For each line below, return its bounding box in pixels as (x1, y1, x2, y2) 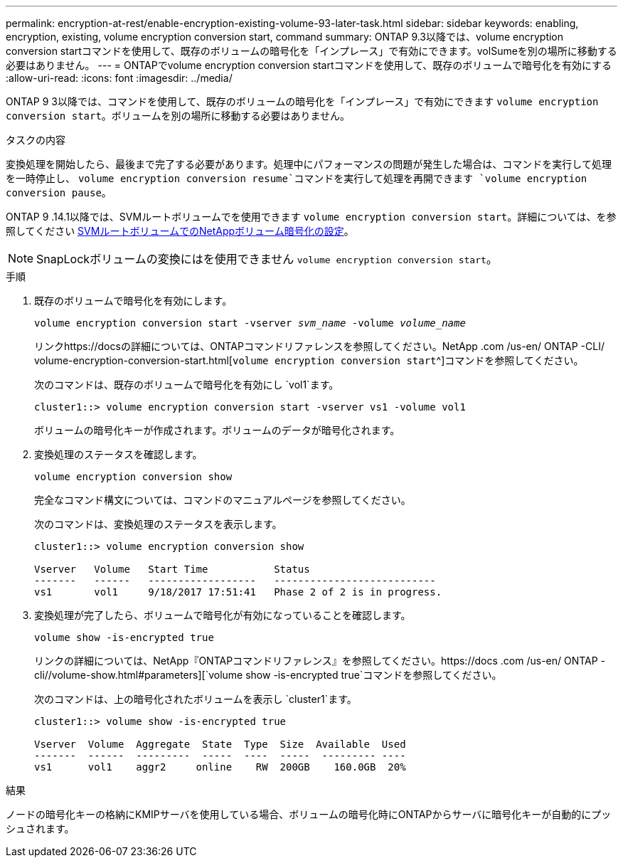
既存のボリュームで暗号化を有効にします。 (34, 295, 233, 307)
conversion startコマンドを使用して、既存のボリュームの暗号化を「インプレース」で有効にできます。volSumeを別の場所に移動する (6, 45, 617, 57)
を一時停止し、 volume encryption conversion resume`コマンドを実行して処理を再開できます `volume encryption (6, 172, 587, 184)
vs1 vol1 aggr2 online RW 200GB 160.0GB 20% (34, 761, 406, 773)
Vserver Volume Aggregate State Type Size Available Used (34, 738, 406, 750)
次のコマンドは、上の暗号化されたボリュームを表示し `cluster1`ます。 (34, 693, 357, 705)
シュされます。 (6, 822, 75, 835)
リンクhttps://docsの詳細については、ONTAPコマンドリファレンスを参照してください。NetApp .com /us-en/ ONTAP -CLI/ (34, 340, 605, 352)
